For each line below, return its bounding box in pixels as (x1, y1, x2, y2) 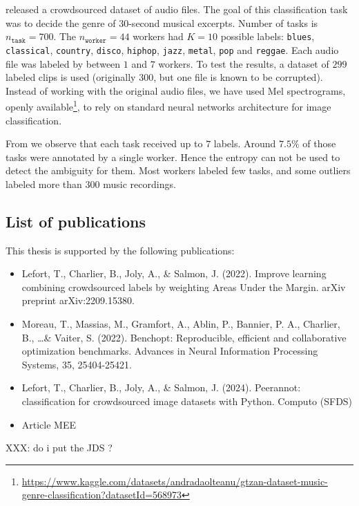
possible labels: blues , (220, 29, 315, 44)
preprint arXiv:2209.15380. (21, 293, 135, 308)
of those (302, 136, 336, 151)
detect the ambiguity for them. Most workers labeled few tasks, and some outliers (6, 163, 351, 178)
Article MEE (21, 417, 77, 431)
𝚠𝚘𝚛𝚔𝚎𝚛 (85, 37, 107, 44)
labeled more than (6, 176, 82, 191)
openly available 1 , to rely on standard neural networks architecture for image (6, 97, 331, 113)
